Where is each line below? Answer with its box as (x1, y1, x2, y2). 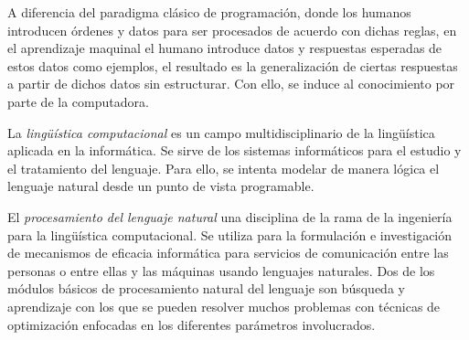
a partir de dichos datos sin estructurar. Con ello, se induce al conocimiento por (7, 74, 455, 93)
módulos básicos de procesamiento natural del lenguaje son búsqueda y (7, 279, 405, 298)
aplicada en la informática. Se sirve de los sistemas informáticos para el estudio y (7, 141, 462, 160)
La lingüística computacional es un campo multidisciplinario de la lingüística (7, 122, 435, 142)
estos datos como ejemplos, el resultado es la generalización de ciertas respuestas (7, 56, 458, 75)
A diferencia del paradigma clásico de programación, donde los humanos (7, 3, 411, 21)
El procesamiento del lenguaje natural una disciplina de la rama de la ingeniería (7, 207, 453, 226)
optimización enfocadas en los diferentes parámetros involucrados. (7, 314, 376, 334)
